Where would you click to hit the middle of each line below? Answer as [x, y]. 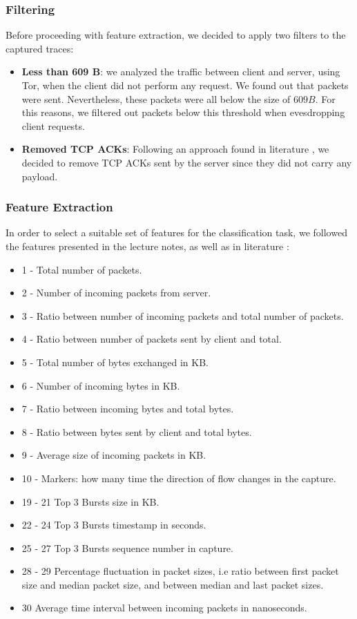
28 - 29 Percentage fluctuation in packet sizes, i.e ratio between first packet [180, 571]
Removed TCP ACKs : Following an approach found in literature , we [175, 149]
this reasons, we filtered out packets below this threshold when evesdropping [183, 112]
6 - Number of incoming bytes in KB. [101, 385]
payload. [40, 176]
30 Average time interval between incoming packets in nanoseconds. [164, 608]
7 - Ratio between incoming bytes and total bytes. [128, 409]
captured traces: [40, 48]
